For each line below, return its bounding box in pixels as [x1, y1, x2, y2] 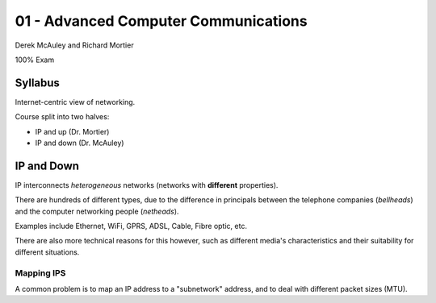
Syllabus [15, 76, 61, 89]
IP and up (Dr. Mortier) [35, 127, 110, 136]
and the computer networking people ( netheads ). [15, 206, 179, 216]
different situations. [15, 247, 80, 257]
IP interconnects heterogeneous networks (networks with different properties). [15, 180, 279, 189]
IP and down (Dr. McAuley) [35, 138, 124, 148]
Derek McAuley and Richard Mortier [15, 40, 134, 50]
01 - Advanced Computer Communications [15, 12, 308, 30]
